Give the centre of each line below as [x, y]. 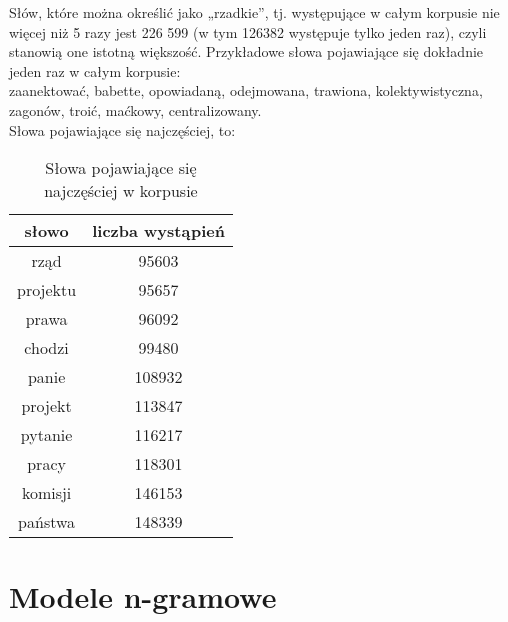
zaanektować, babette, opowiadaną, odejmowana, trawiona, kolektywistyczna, [246, 90]
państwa [47, 522]
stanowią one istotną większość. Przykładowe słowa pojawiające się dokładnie [246, 51]
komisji [46, 493]
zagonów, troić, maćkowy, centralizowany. [135, 109]
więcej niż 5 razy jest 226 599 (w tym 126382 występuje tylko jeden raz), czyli [248, 31]
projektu [47, 290]
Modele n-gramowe [143, 596]
